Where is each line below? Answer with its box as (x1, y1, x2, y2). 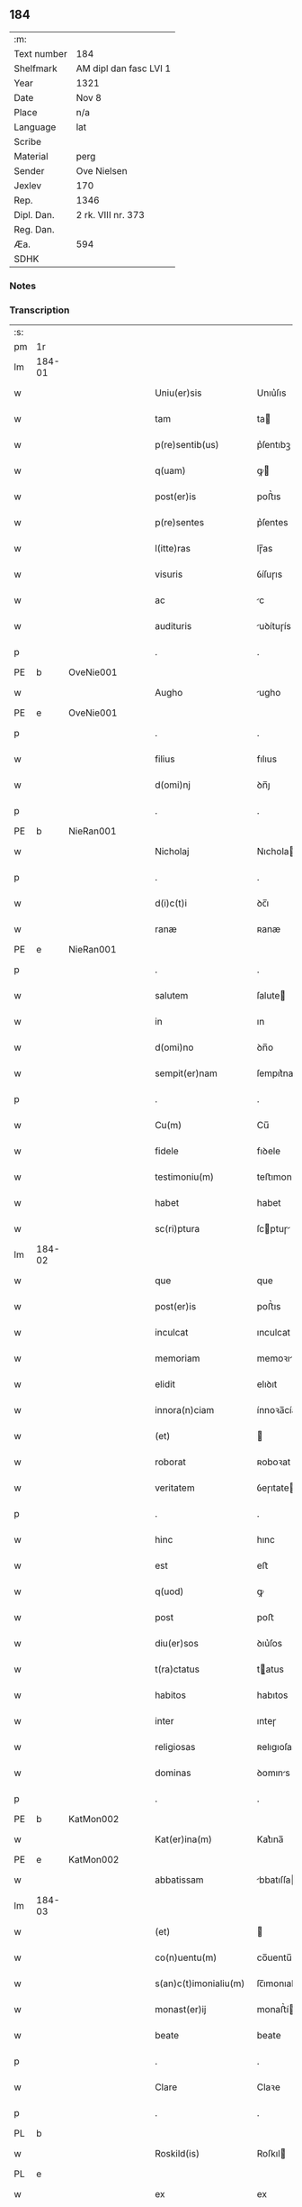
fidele (154, 1145, 180, 1157)
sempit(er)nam (154, 1067, 218, 1080)
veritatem (154, 1482, 195, 1494)
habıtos (256, 1689, 289, 1701)
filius (154, 752, 175, 765)
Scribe (13, 135, 42, 148)
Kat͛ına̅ (256, 1833, 284, 1846)
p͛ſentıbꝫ (256, 439, 291, 451)
